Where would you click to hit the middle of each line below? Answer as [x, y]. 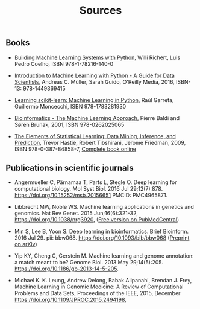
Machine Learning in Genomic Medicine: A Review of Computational [99, 287]
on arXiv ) [26, 244]
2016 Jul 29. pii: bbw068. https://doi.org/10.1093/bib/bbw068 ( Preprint [102, 238]
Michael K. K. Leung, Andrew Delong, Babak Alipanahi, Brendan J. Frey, [103, 281]
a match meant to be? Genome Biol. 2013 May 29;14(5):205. [89, 263]
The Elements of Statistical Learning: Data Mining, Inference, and [95, 136]
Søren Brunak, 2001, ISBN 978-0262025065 [69, 124]
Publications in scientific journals [70, 168]
